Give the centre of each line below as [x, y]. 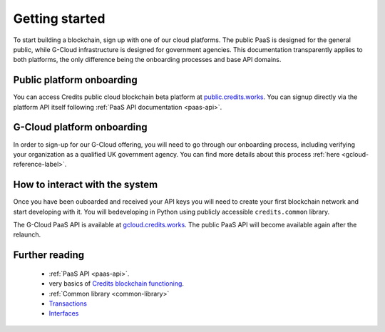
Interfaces [64, 313]
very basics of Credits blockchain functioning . [117, 284]
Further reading [49, 255]
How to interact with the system [86, 185]
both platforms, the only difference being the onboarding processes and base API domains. [147, 60]
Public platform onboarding [76, 80]
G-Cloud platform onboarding [80, 127]
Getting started [59, 19]
